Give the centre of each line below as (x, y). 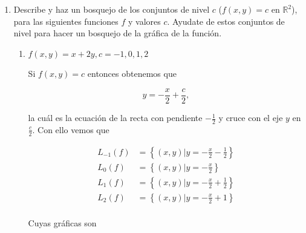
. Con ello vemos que (71, 129)
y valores (145, 21)
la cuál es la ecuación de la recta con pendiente (115, 118)
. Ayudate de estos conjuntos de (226, 21)
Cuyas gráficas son (62, 222)
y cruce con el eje (251, 118)
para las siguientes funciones (66, 21)
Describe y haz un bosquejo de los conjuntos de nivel (112, 9)
